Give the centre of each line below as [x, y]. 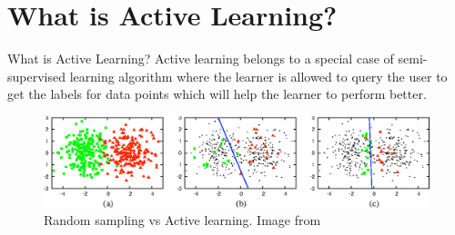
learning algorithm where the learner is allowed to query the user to [258, 76]
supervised [36, 76]
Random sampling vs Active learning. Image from [182, 220]
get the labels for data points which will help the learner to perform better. [217, 94]
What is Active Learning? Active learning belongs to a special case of [201, 59]
